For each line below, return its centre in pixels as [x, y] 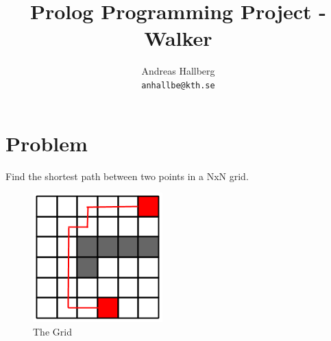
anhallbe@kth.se [178, 85]
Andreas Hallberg [178, 71]
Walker [178, 38]
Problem [47, 143]
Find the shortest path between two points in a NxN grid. [127, 176]
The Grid [52, 331]
